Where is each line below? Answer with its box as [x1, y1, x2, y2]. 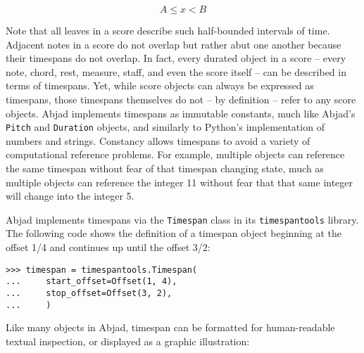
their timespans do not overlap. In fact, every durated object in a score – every [6, 51, 346, 65]
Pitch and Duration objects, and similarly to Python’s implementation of [6, 120, 325, 134]
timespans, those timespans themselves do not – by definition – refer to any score [6, 91, 356, 106]
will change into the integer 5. [6, 188, 134, 203]
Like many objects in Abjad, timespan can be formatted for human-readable [6, 320, 335, 335]
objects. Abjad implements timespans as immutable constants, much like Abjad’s [6, 105, 356, 120]
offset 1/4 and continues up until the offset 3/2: [6, 240, 211, 255]
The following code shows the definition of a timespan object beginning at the [6, 226, 342, 240]
